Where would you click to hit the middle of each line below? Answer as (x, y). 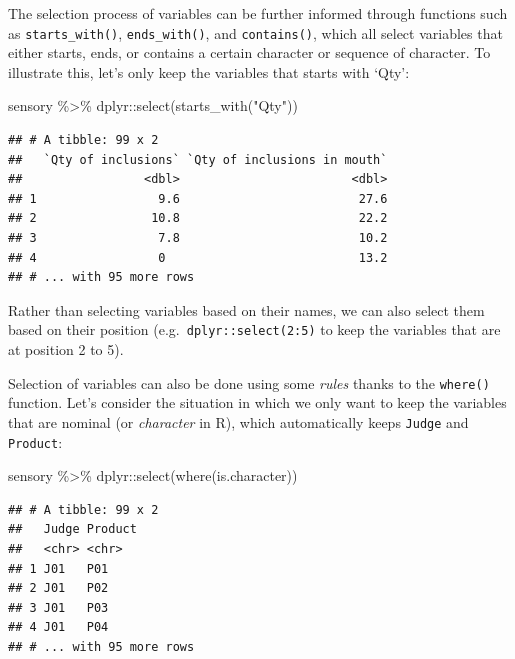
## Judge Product (72, 529)
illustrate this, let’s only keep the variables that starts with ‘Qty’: (209, 71)
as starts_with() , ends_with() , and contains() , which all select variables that (255, 32)
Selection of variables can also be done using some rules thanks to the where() (249, 382)
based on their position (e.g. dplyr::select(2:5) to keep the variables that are (254, 329)
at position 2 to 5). (66, 349)
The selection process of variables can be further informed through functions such (258, 13)
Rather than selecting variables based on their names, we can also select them (246, 309)
